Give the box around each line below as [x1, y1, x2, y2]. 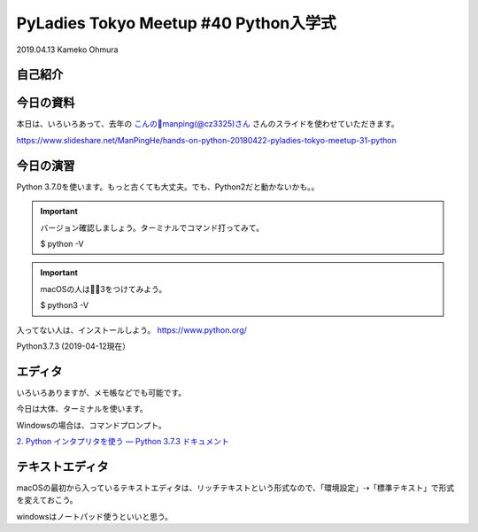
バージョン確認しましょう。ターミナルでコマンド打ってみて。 [40, 222, 265, 233]
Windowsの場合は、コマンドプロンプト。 [16, 420, 167, 430]
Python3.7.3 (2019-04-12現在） [16, 341, 130, 351]
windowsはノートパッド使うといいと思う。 [16, 511, 173, 521]
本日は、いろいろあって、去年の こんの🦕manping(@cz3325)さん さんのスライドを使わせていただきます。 [16, 119, 399, 129]
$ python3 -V [40, 300, 89, 311]
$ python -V [40, 238, 84, 249]
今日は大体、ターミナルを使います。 [16, 404, 148, 414]
